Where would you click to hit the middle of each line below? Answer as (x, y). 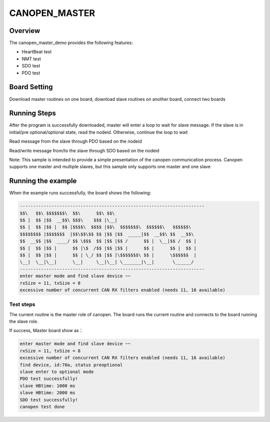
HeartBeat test (37, 52)
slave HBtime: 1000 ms (47, 386)
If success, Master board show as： (46, 331)
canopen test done (42, 407)
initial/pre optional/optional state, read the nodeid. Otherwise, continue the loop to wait (98, 132)
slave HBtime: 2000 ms (47, 393)
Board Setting (31, 87)
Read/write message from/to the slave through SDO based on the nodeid (84, 150)
